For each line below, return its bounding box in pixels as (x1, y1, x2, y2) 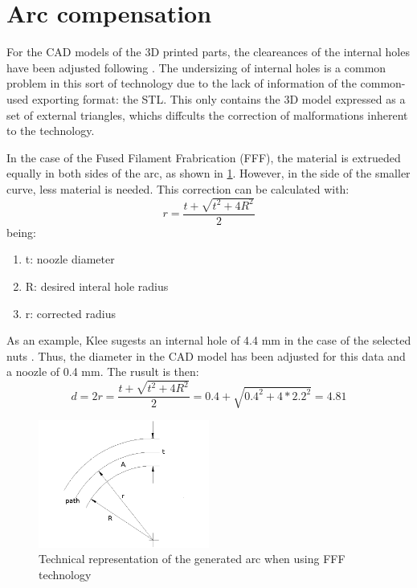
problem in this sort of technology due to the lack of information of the (6, 75, 357, 92)
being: (6, 223, 36, 240)
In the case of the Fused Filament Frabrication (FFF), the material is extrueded (6, 149, 401, 165)
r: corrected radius (25, 304, 117, 321)
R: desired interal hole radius (25, 278, 169, 294)
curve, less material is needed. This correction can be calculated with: (6, 180, 350, 197)
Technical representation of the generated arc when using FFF (39, 550, 345, 567)
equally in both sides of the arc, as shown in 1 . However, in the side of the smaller (6, 165, 411, 182)
